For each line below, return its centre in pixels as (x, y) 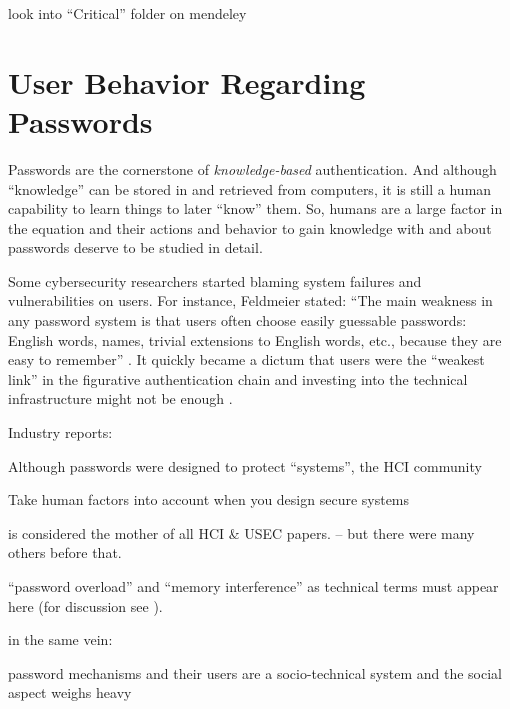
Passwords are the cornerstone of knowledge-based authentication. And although (252, 168)
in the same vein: (60, 639)
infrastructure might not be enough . (120, 398)
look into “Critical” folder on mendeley (127, 13)
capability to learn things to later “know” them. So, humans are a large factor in (255, 208)
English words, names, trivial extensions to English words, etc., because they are (255, 339)
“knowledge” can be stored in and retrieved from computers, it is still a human (250, 188)
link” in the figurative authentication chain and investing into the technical (238, 378)
